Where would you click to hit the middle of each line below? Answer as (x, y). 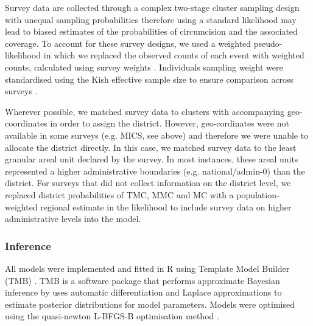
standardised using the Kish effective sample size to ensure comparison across (149, 79)
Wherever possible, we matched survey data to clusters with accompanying (145, 111)
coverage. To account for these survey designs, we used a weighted (128, 43)
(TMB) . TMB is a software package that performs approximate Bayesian (142, 280)
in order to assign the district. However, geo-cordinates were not (170, 123)
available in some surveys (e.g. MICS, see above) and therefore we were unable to (157, 135)
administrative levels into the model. (73, 219)
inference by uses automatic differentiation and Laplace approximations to (143, 292)
